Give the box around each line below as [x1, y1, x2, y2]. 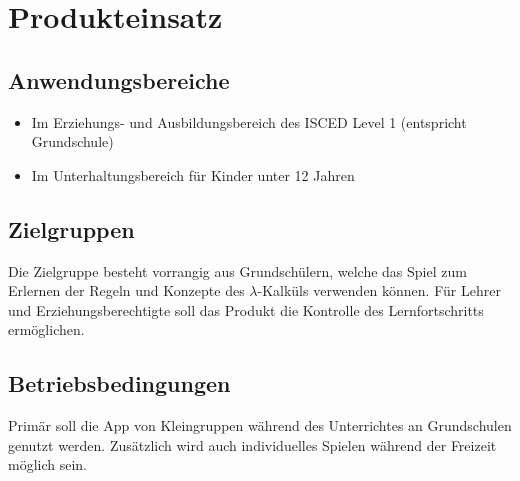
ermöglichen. [8, 319, 85, 340]
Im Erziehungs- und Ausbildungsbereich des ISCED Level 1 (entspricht [31, 111, 467, 132]
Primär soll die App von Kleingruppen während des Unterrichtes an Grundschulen [8, 415, 512, 436]
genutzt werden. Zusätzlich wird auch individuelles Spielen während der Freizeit [8, 434, 497, 455]
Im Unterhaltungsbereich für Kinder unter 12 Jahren [31, 164, 355, 185]
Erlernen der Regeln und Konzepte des [8, 280, 245, 301]
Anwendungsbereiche [8, 64, 230, 95]
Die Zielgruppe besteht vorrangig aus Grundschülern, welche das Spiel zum [8, 260, 467, 281]
